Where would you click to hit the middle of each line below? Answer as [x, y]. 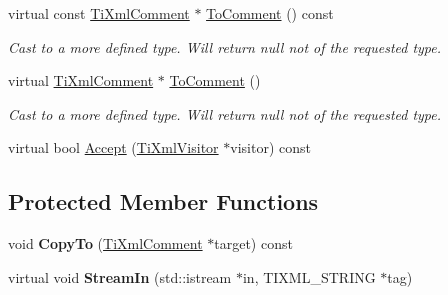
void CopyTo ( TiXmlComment [105, 243]
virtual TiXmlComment [81, 80]
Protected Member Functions [163, 201]
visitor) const [270, 147]
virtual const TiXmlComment [99, 13]
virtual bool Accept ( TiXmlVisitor [113, 147]
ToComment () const [270, 13]
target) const [253, 243]
